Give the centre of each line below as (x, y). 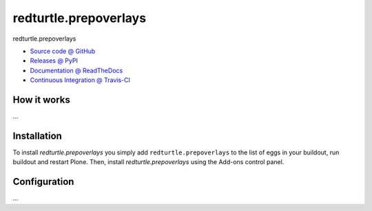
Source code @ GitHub (63, 51)
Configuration (43, 182)
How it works (41, 100)
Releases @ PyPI (54, 61)
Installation (37, 135)
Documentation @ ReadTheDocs (76, 70)
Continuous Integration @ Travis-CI (80, 80)
